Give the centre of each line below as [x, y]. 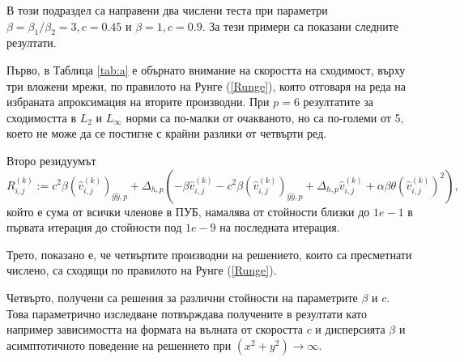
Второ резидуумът [51, 160]
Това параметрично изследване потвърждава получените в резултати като [187, 313]
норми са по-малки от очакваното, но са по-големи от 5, [265, 117]
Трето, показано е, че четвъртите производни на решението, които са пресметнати [209, 254]
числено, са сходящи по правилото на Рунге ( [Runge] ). [142, 270]
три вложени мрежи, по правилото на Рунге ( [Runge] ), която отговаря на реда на [206, 85]
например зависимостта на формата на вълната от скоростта [155, 329]
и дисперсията [350, 329]
